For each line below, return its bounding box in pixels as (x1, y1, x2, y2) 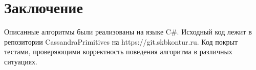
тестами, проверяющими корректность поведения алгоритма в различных (4, 46, 232, 57)
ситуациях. (4, 56, 37, 66)
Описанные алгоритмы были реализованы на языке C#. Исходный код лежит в (4, 26, 252, 37)
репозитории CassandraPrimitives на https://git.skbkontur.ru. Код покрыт (4, 36, 238, 47)
